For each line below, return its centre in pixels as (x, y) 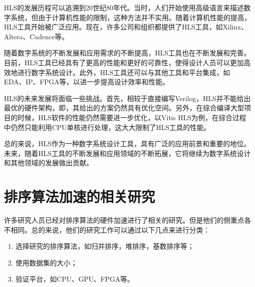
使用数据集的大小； (46, 262)
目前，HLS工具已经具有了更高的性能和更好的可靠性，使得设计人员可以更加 (124, 62)
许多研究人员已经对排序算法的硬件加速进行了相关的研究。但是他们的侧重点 (124, 220)
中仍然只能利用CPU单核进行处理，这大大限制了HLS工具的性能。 (107, 127)
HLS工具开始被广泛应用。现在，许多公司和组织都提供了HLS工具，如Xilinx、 (126, 27)
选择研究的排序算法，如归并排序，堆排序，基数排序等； (105, 246)
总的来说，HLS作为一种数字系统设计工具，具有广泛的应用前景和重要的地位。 (127, 143)
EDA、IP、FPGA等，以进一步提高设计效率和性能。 (87, 82)
